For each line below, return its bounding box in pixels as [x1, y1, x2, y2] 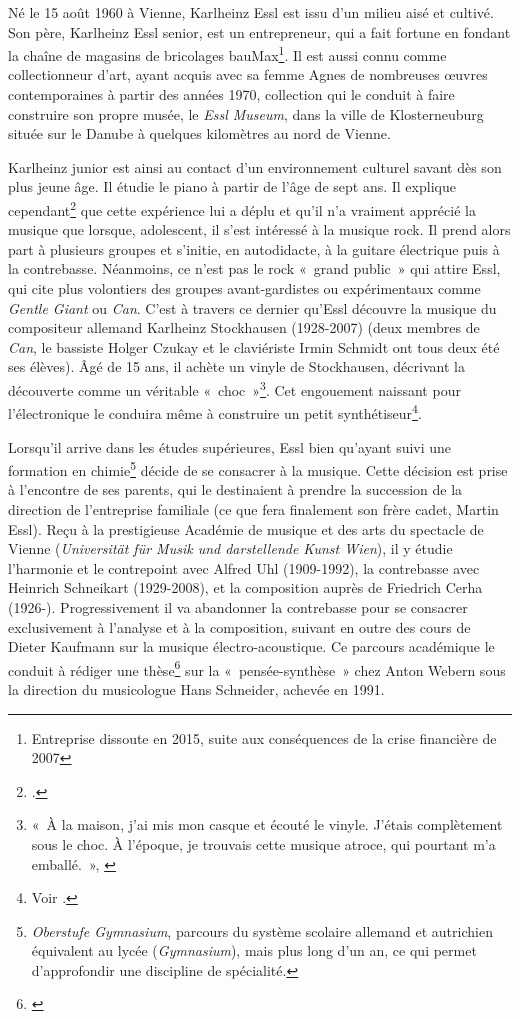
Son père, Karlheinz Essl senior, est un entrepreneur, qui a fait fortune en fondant [8, 21, 511, 42]
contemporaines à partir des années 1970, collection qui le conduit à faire [8, 84, 455, 105]
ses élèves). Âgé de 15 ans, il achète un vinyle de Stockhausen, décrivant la [8, 356, 465, 377]
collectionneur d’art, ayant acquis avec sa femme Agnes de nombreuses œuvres [8, 64, 488, 85]
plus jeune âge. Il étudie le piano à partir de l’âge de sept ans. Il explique [8, 176, 456, 197]
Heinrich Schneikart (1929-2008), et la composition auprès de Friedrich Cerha [8, 577, 483, 598]
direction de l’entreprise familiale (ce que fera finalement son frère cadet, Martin [8, 498, 499, 519]
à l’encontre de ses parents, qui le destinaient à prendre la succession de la [8, 479, 463, 500]
